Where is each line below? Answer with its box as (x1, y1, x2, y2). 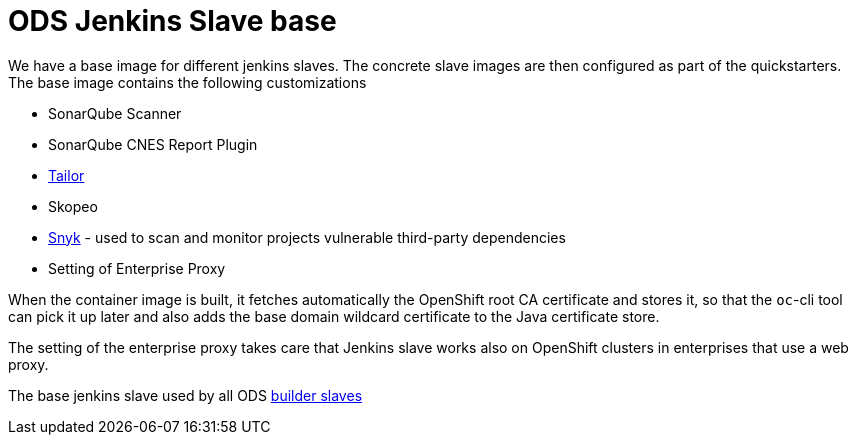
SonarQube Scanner (48, 104, 182, 122)
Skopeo (48, 197, 98, 215)
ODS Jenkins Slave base (8, 4, 337, 38)
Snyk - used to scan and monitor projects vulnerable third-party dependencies (48, 228, 566, 246)
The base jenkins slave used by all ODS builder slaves (8, 386, 363, 404)
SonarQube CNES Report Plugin (48, 135, 258, 153)
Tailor (48, 166, 85, 184)
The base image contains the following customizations (8, 73, 367, 91)
